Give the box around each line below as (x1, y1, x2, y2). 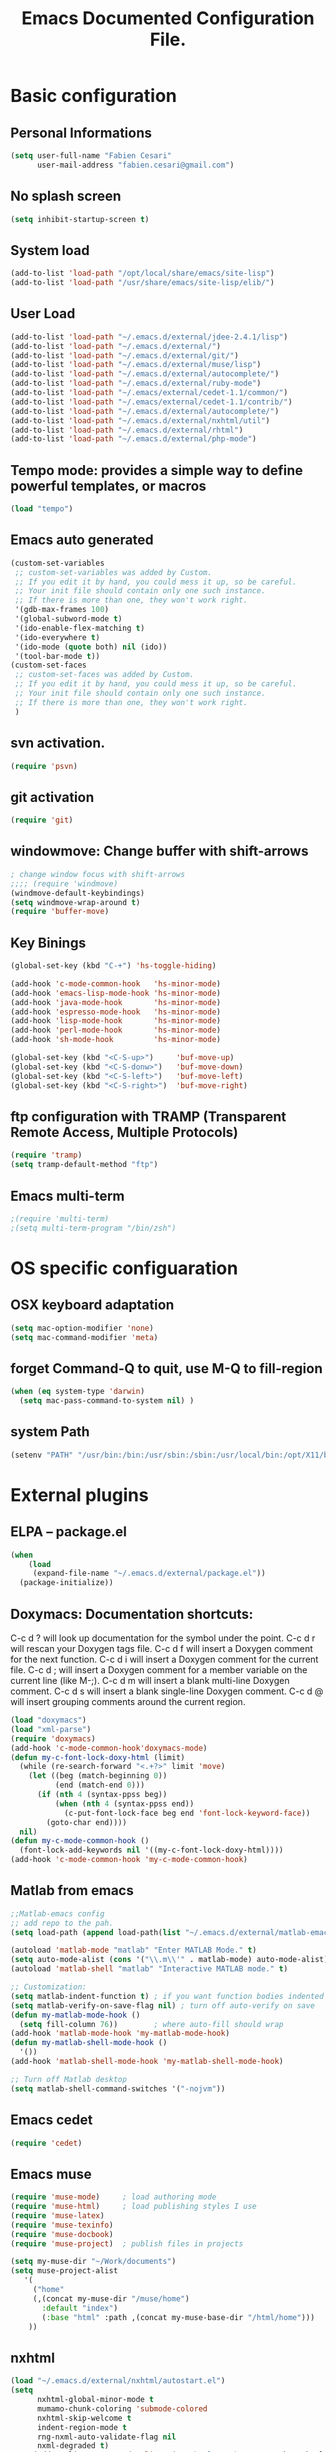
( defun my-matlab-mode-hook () (10, 2010, 141, 2020)
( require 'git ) (10, 815, 74, 826)
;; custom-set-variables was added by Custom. (14, 567, 213, 577)
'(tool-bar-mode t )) (14, 651, 101, 661)
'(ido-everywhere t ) (14, 632, 101, 642)
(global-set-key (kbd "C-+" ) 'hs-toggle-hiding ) (10, 961, 217, 971)
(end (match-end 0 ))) (54, 1780, 145, 1791)
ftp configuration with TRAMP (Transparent (10, 1108, 287, 1125)
